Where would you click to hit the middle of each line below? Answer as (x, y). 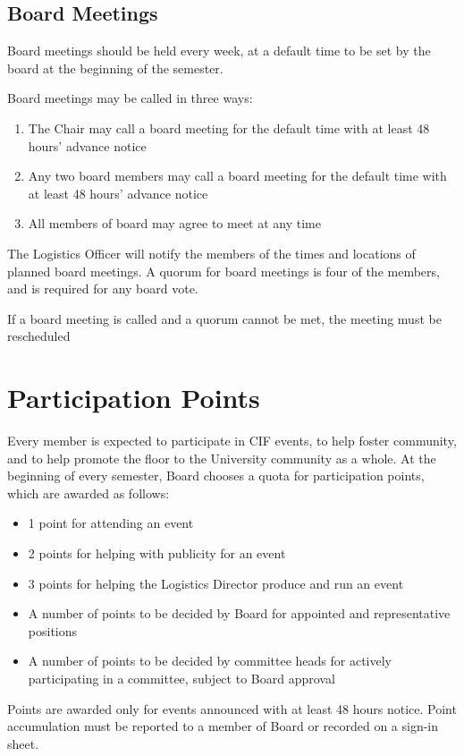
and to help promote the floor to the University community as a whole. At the (222, 458)
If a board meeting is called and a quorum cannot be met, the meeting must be (224, 318)
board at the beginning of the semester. (115, 68)
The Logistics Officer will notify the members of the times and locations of (211, 253)
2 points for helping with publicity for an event (157, 553)
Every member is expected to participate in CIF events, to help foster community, (232, 441)
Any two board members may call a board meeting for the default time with (237, 176)
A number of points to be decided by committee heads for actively (210, 661)
